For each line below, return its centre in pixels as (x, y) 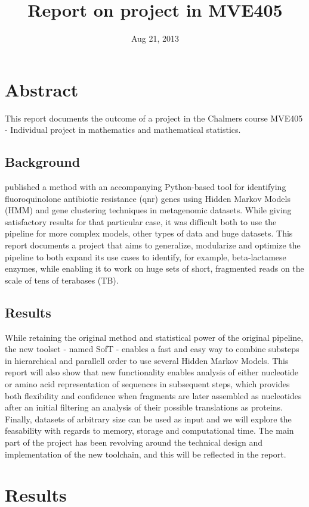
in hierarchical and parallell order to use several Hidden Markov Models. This (147, 360)
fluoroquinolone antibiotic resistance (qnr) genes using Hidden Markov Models (148, 198)
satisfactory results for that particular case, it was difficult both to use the (141, 221)
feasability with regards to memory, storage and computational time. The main (149, 430)
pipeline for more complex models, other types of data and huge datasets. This (149, 233)
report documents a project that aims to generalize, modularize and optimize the (153, 245)
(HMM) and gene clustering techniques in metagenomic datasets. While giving (148, 210)
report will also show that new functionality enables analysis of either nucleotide (152, 372)
